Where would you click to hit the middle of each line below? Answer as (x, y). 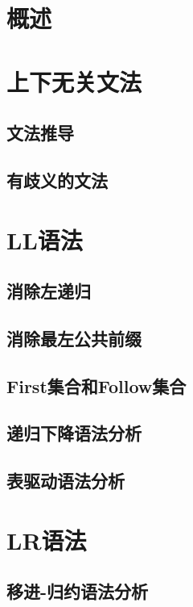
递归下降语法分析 (74, 433)
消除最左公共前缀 (74, 338)
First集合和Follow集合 (96, 385)
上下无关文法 (74, 81)
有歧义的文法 (57, 180)
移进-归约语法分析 (78, 591)
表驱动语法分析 (66, 481)
